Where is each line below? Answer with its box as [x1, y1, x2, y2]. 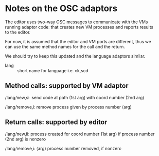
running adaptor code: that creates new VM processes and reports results [5, 24, 154, 30]
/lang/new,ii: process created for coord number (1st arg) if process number [5, 131, 155, 137]
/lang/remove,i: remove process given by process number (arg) [5, 104, 132, 109]
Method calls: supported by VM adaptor [5, 82, 129, 90]
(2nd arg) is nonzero [5, 136, 46, 142]
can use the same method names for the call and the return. [5, 44, 125, 49]
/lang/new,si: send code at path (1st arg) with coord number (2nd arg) [5, 94, 144, 100]
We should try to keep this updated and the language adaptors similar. [5, 53, 146, 59]
